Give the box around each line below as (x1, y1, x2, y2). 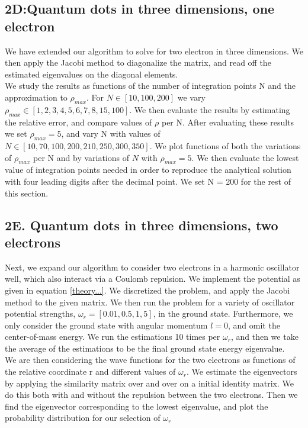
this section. (5, 186, 49, 199)
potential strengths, (5, 307, 76, 320)
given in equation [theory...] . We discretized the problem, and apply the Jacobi (5, 284, 290, 296)
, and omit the (228, 318, 280, 331)
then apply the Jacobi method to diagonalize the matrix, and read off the (5, 56, 271, 69)
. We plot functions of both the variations (149, 139, 301, 152)
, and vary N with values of (61, 127, 161, 140)
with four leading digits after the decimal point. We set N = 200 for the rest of (5, 175, 291, 187)
